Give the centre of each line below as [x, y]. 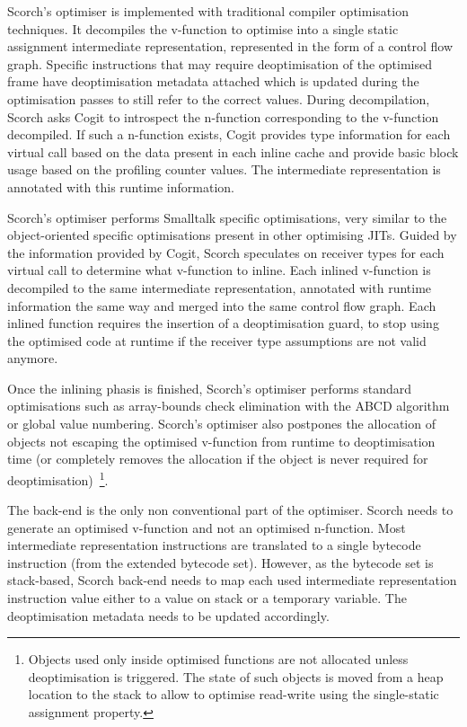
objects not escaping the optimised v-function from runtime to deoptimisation [221, 441]
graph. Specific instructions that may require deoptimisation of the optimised [220, 63]
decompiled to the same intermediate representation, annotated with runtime [220, 287]
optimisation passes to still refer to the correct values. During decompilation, [219, 98]
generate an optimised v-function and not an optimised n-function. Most [207, 527]
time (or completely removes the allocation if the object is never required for [218, 459]
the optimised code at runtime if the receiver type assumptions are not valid [217, 340]
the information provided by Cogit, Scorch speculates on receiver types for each [226, 252]
